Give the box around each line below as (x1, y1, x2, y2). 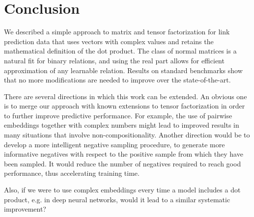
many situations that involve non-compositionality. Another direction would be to (4, 130, 250, 140)
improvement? (4, 204, 46, 214)
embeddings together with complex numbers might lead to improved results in (4, 120, 239, 130)
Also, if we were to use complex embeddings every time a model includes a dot (4, 185, 241, 195)
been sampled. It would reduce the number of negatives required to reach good (4, 158, 241, 168)
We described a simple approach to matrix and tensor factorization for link (4, 27, 230, 37)
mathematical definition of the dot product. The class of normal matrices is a (4, 46, 237, 56)
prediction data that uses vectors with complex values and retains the (4, 36, 214, 46)
